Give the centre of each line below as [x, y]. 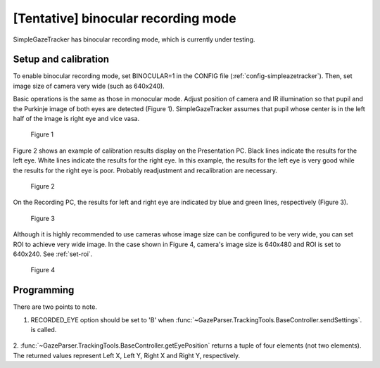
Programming [44, 290]
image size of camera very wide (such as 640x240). [89, 86]
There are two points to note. [55, 307]
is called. [44, 330]
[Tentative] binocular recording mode [125, 18]
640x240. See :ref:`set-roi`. [53, 254]
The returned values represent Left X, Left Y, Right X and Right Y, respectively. [127, 355]
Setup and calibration [61, 59]
